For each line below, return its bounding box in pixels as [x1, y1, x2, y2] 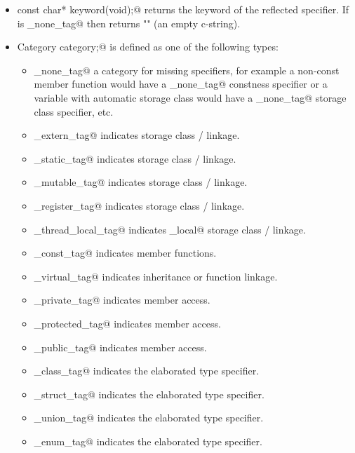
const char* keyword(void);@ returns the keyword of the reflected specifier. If [17, 2, 349, 16]
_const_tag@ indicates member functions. [34, 245, 217, 260]
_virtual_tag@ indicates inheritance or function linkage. [34, 269, 278, 283]
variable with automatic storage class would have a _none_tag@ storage [34, 90, 347, 104]
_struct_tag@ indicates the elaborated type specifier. [34, 386, 264, 401]
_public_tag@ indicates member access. [34, 339, 207, 354]
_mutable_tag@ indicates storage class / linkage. [34, 175, 248, 189]
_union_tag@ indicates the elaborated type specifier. [34, 410, 264, 425]
